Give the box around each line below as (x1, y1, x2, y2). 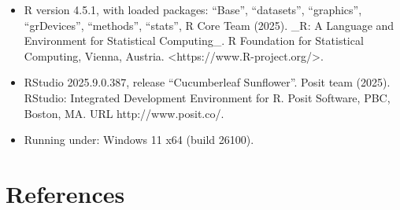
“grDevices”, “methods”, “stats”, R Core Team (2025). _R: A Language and (24, 17, 394, 33)
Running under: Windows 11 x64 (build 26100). (24, 131, 254, 148)
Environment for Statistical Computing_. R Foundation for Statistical (24, 32, 364, 49)
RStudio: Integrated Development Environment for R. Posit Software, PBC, (24, 89, 391, 105)
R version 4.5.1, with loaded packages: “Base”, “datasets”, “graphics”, (24, 2, 362, 17)
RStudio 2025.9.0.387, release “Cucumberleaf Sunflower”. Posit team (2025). (24, 74, 391, 90)
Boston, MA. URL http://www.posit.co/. (24, 105, 224, 121)
